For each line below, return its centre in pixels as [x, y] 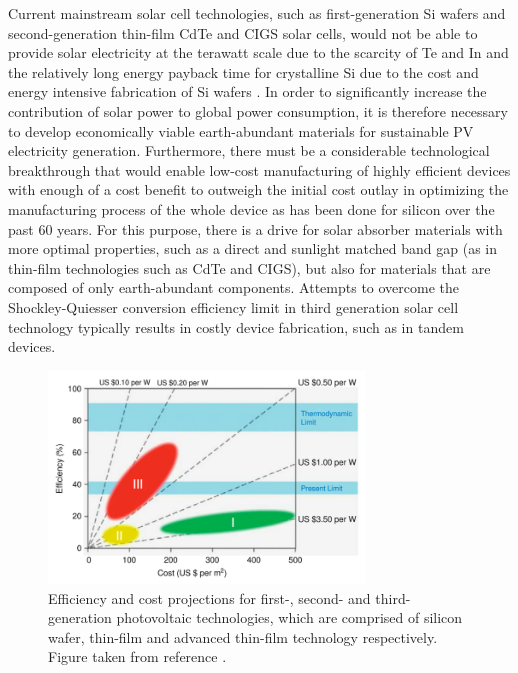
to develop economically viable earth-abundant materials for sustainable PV [241, 130]
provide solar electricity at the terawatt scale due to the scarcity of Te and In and [258, 52]
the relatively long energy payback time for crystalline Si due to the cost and [243, 71]
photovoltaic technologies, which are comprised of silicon [289, 617]
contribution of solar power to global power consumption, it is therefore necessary [258, 110]
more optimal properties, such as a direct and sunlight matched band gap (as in [252, 248]
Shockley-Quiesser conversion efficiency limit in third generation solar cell [233, 306]
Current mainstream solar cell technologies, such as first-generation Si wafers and [257, 13]
